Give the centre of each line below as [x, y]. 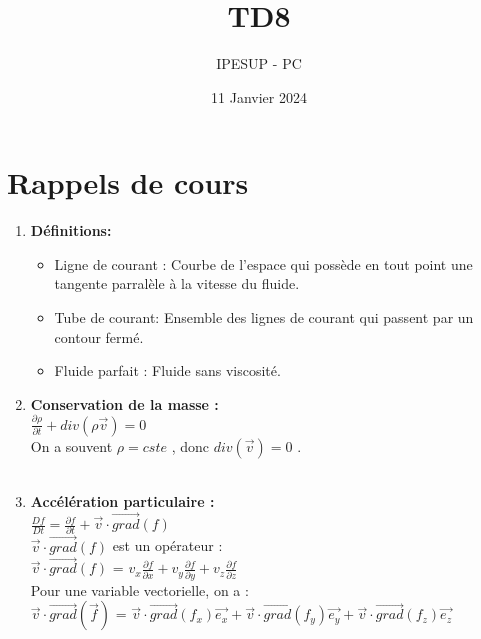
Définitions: [71, 230]
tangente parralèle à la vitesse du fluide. [177, 283]
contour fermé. [99, 336]
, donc [190, 445]
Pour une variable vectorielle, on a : [139, 589]
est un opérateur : [167, 545]
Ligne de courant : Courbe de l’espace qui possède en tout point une [263, 263]
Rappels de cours [128, 182]
